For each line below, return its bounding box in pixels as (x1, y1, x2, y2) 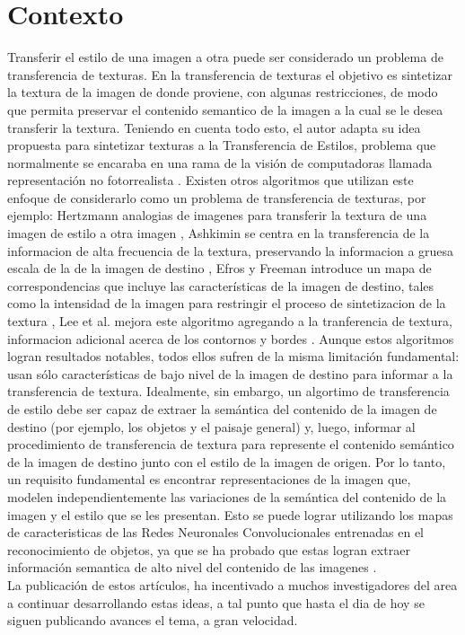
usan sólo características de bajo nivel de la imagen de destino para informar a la (7, 364, 453, 383)
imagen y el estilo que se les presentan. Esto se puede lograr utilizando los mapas (7, 505, 453, 524)
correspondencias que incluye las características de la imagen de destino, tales (7, 276, 434, 295)
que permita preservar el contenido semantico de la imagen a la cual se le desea (7, 100, 443, 119)
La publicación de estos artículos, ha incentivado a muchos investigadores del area (7, 575, 458, 594)
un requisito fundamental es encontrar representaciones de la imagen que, (7, 470, 411, 489)
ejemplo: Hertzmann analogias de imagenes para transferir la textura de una (7, 206, 427, 225)
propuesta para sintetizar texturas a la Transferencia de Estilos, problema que (7, 136, 436, 154)
